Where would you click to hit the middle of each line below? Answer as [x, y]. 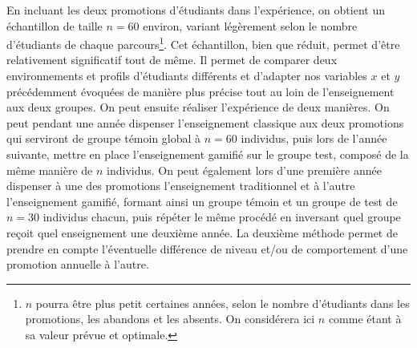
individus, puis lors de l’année [314, 138]
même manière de [50, 170]
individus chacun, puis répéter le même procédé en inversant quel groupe [222, 217]
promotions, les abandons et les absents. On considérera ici [170, 319]
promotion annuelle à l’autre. [78, 264]
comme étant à [365, 319]
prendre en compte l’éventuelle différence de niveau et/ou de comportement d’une [207, 248]
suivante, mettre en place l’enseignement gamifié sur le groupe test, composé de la [208, 154]
